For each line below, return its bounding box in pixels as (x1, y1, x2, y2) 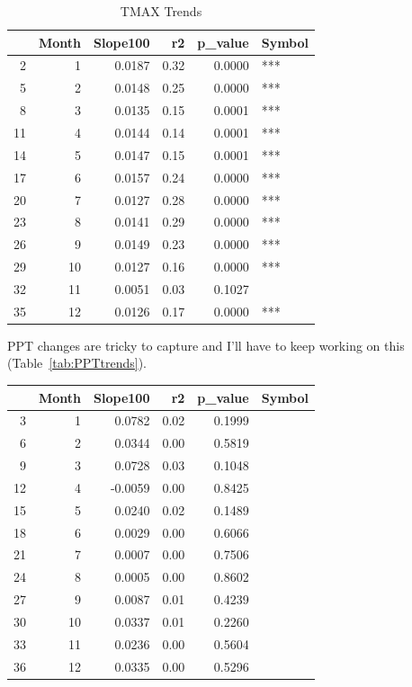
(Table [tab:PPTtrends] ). (7, 353, 147, 372)
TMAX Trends (120, 2, 202, 20)
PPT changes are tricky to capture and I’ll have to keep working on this (7, 335, 405, 354)
